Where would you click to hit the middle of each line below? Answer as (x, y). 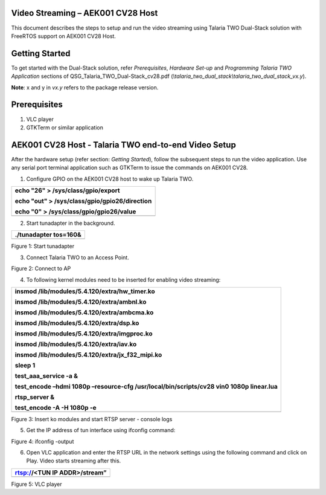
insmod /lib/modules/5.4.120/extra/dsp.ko (77, 323)
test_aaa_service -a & (46, 376)
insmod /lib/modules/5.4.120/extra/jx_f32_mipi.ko (88, 355)
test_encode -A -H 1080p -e (56, 407)
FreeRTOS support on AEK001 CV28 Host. (63, 36)
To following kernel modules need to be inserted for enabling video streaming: (123, 280)
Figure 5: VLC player (37, 484)
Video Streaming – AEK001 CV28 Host (85, 13)
